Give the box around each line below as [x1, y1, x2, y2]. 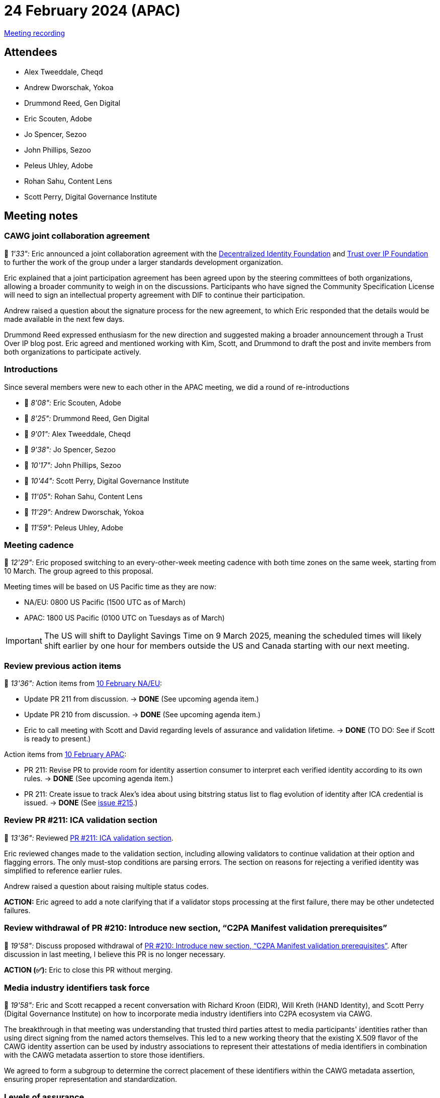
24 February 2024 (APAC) [4, 2, 181, 19]
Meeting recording [4, 28, 65, 37]
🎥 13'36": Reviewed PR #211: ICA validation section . [4, 833, 173, 842]
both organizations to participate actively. [4, 347, 141, 356]
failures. [4, 906, 31, 915]
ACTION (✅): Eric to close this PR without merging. [4, 965, 173, 974]
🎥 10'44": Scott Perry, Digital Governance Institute [24, 476, 189, 485]
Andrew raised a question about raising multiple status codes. [4, 881, 209, 890]
